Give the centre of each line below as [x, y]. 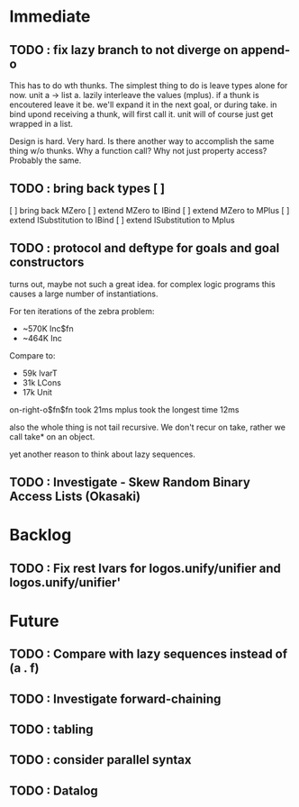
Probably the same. [45, 160]
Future [35, 621]
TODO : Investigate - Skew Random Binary [130, 482]
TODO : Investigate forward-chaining [115, 698]
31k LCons [41, 382]
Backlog [41, 535]
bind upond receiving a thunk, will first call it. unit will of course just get [141, 114]
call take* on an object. [52, 436]
